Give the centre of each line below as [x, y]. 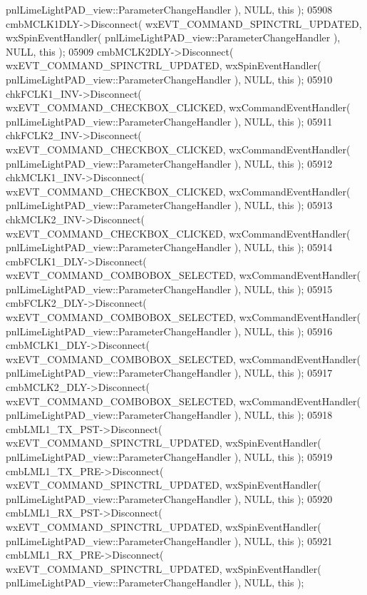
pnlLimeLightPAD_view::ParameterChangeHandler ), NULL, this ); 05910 [169, 79]
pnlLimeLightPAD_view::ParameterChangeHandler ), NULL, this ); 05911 [169, 121]
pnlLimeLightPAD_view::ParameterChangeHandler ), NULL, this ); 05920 [169, 498]
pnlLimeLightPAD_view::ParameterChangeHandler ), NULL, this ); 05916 [169, 331]
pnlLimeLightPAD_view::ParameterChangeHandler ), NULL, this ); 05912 [169, 163]
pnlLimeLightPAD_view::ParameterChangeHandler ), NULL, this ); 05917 [169, 373]
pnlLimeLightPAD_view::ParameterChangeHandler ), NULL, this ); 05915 [169, 289]
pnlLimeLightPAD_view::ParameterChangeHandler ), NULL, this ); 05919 [169, 457]
